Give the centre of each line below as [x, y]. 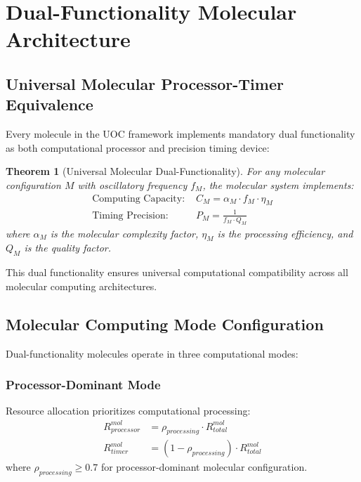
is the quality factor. [68, 248]
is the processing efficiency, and [285, 233]
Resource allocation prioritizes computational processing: [128, 411]
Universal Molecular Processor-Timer [145, 83]
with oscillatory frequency [132, 184]
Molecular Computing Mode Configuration [165, 324]
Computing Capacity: [139, 198]
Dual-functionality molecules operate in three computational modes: [152, 353]
